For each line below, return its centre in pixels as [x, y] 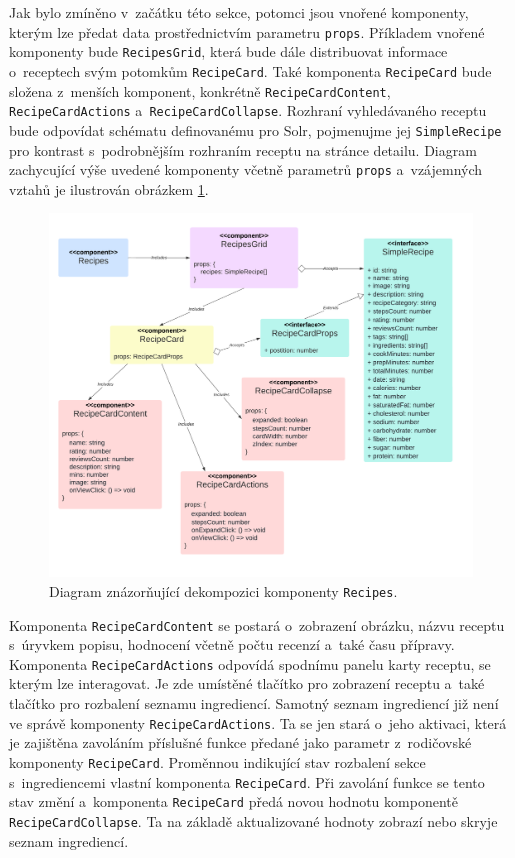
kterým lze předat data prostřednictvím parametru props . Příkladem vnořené [247, 31]
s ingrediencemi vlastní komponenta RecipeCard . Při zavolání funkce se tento [247, 781]
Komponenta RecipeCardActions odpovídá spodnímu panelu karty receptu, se [250, 663]
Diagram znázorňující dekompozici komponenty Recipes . [223, 590]
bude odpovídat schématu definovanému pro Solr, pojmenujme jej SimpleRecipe [255, 129]
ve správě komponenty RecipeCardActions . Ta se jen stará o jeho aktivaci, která [258, 722]
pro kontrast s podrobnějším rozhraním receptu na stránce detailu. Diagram [243, 149]
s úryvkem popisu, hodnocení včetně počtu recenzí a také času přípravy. [232, 644]
